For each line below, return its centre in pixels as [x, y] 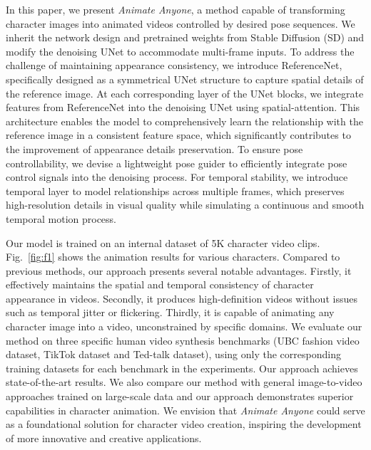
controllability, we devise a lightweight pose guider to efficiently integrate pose [177, 163]
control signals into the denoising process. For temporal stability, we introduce [177, 177]
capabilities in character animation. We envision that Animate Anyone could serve [185, 410]
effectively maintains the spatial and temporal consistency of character [160, 284]
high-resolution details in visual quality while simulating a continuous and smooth [185, 205]
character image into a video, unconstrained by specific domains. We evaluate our [184, 326]
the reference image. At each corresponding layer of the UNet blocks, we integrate [185, 93]
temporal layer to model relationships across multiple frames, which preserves [175, 190]
